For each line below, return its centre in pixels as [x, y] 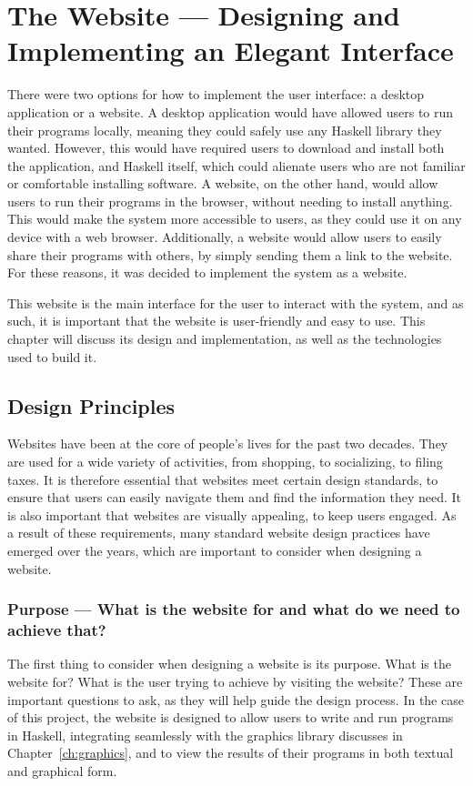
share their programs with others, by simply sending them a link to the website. [230, 254]
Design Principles [91, 405]
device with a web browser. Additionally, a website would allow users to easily [225, 237]
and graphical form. [62, 770]
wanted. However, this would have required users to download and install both [226, 148]
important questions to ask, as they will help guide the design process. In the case [236, 699]
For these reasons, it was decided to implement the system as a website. [207, 272]
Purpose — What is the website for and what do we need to [234, 609]
